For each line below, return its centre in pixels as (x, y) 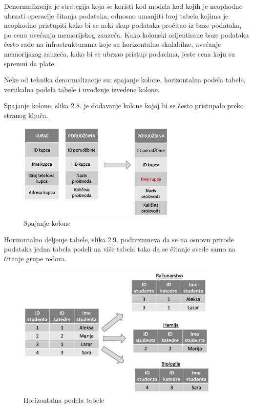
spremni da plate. (30, 63)
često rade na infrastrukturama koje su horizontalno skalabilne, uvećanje (113, 44)
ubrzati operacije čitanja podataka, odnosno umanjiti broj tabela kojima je (116, 15)
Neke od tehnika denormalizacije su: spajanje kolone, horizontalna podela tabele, (125, 80)
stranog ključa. (26, 115)
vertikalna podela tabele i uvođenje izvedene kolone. (82, 89)
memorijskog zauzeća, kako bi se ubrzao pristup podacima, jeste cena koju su (119, 53)
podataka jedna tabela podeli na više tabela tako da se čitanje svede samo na (120, 249)
